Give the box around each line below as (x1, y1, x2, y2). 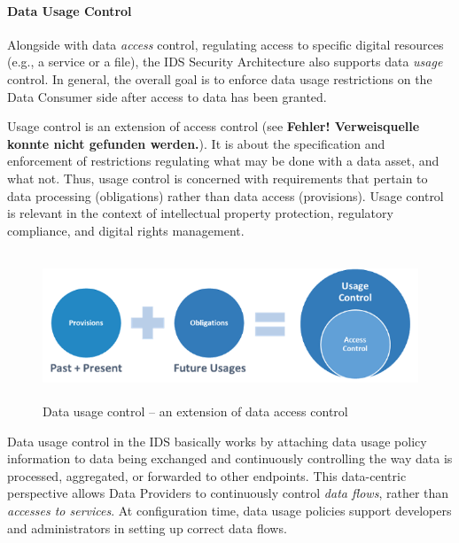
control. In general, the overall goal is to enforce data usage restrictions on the (7, 69, 432, 88)
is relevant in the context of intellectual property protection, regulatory (7, 204, 393, 222)
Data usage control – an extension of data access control (43, 402, 348, 420)
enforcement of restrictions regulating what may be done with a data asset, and (7, 151, 440, 170)
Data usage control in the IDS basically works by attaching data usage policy (7, 431, 427, 450)
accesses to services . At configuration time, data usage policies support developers (7, 500, 452, 519)
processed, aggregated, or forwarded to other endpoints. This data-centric (7, 466, 407, 485)
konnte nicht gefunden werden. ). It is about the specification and (7, 134, 385, 152)
